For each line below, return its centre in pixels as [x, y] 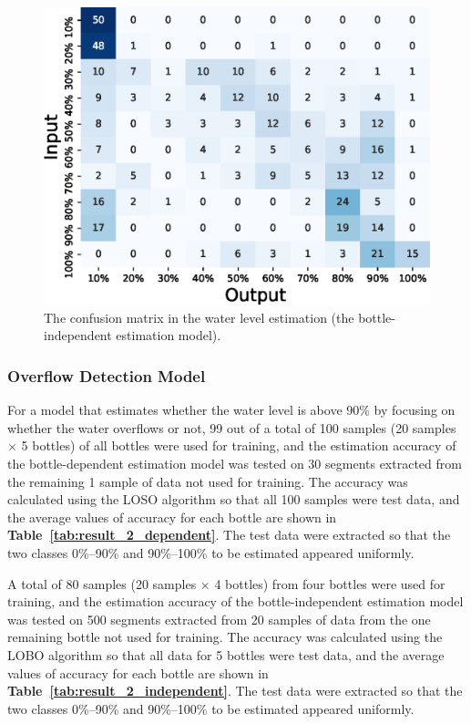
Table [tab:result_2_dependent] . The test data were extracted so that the [229, 535]
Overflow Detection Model [107, 375]
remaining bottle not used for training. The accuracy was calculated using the [225, 637]
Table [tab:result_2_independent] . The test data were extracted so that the [235, 691]
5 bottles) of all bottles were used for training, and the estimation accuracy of [239, 445]
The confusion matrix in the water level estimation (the [199, 317]
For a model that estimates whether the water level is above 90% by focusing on [231, 410]
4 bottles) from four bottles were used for [330, 583]
